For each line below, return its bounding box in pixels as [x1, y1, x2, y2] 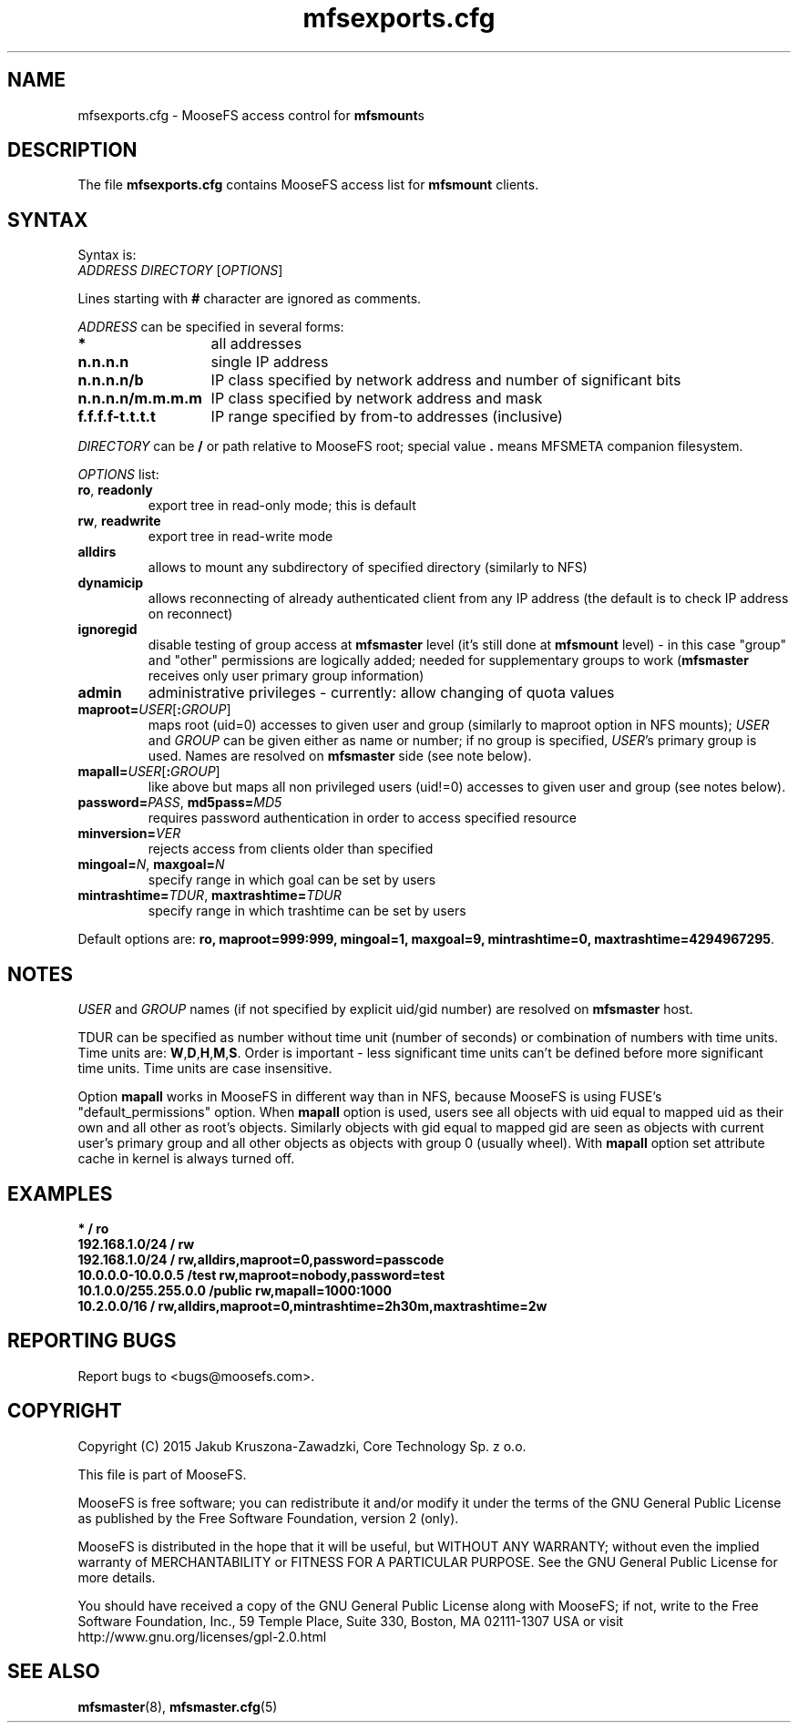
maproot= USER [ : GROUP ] [77, 701, 231, 718]
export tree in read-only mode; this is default [148, 497, 416, 514]
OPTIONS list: [77, 466, 159, 483]
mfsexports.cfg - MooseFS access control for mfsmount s [77, 107, 425, 123]
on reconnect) [148, 606, 233, 622]
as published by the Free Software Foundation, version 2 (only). [77, 1510, 459, 1526]
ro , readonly [77, 482, 153, 498]
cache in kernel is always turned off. [77, 1151, 295, 1167]
